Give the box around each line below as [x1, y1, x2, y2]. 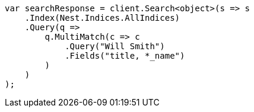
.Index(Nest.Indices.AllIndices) [24, 13, 180, 23]
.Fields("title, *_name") [65, 51, 185, 60]
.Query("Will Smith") [65, 41, 165, 51]
